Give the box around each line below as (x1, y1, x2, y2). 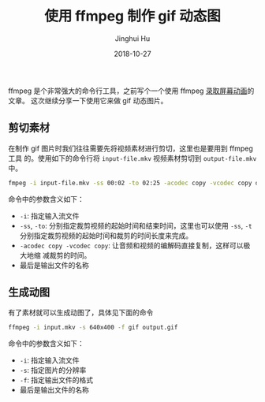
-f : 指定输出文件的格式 (19, 375, 94, 385)
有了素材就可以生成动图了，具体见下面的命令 (8, 308, 154, 318)
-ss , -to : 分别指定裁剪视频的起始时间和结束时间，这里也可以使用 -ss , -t (19, 221, 252, 230)
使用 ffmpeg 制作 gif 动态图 (44, 7, 221, 25)
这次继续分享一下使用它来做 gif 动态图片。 (30, 95, 168, 105)
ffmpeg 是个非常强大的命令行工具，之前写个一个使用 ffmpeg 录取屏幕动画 (8, 86, 248, 95)
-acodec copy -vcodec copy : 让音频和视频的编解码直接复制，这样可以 (19, 240, 244, 250)
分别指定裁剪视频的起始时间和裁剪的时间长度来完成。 (19, 230, 193, 240)
